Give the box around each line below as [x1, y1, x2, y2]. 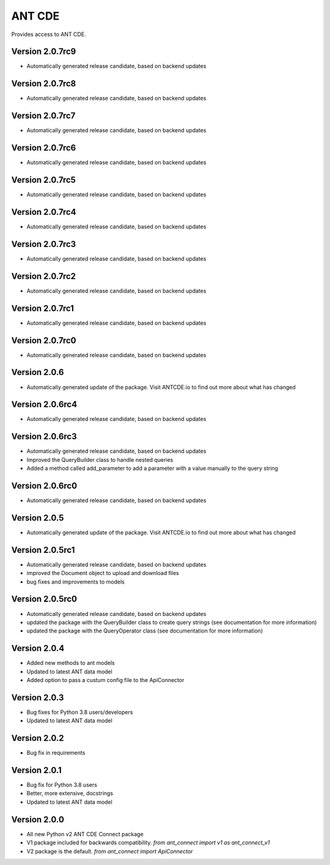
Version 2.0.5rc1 [11, 544, 75, 555]
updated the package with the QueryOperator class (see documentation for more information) [26, 627, 263, 634]
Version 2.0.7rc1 [11, 303, 75, 313]
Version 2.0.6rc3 [11, 431, 77, 442]
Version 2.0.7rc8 [11, 78, 76, 89]
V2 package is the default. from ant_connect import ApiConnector [26, 847, 193, 855]
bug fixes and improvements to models [26, 578, 125, 585]
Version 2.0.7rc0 [11, 335, 76, 346]
